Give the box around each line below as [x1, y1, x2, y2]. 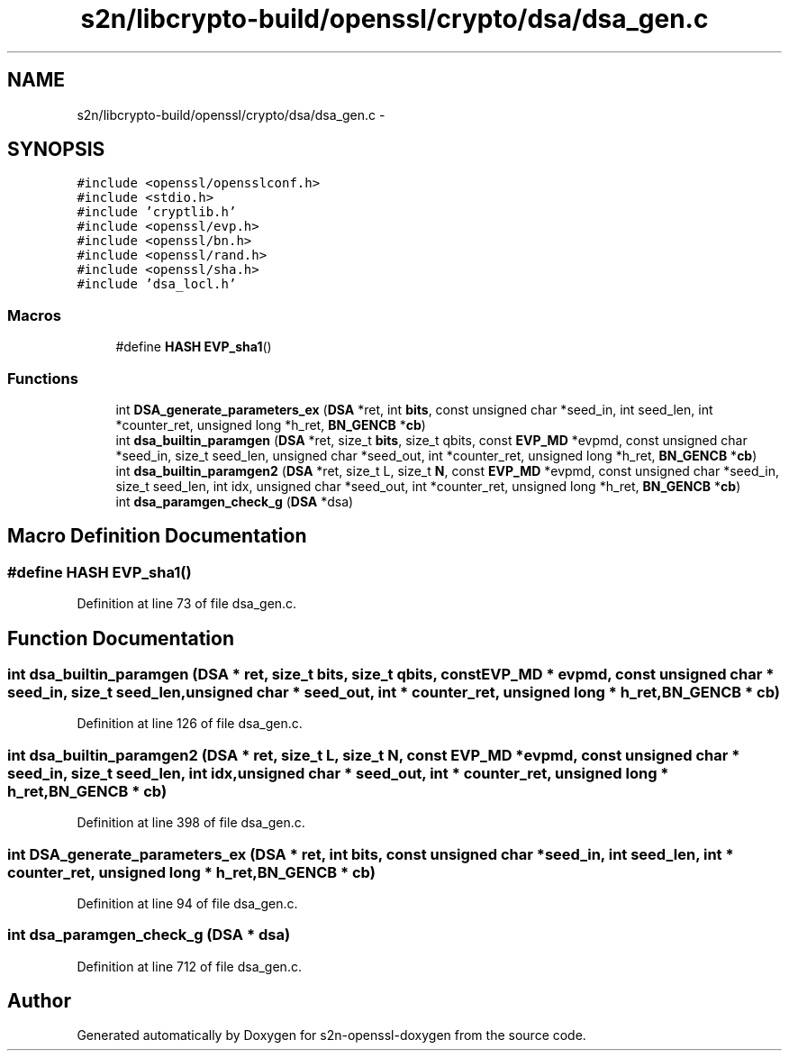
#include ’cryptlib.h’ [77, 205, 237, 220]
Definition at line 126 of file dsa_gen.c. [77, 716, 303, 732]
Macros [7, 306, 61, 324]
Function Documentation [7, 626, 234, 650]
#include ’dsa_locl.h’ [77, 277, 237, 292]
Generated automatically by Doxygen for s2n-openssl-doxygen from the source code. [77, 1027, 586, 1044]
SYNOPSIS [7, 138, 105, 161]
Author [7, 990, 71, 1013]
